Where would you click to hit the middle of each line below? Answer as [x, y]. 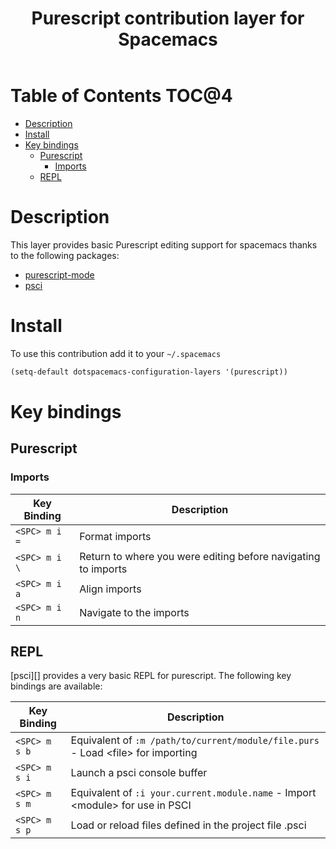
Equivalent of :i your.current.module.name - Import [193, 793]
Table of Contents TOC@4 [121, 96]
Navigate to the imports [134, 612]
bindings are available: [56, 686]
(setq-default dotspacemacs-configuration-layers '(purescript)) [149, 372]
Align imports [110, 589]
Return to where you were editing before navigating [200, 556]
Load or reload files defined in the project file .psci [188, 825]
